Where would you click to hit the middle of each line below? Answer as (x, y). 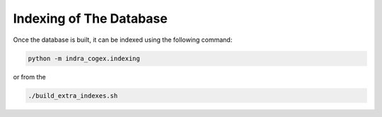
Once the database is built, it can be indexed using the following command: (123, 40)
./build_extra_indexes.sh (73, 95)
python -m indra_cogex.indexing (84, 58)
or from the (29, 77)
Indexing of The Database (90, 18)
